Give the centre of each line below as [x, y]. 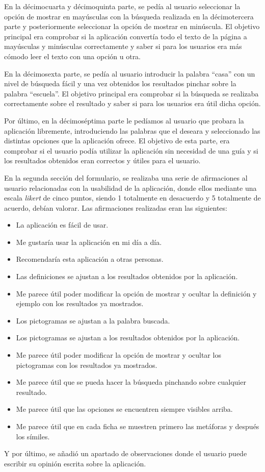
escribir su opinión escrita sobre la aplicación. [75, 463]
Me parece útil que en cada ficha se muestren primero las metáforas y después [138, 426]
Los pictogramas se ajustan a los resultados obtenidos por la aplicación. [128, 338]
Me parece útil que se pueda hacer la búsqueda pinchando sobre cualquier [131, 382]
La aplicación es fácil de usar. [62, 225]
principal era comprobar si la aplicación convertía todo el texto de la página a [126, 36]
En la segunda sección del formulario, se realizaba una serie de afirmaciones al [126, 177]
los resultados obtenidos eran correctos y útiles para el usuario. [102, 160]
